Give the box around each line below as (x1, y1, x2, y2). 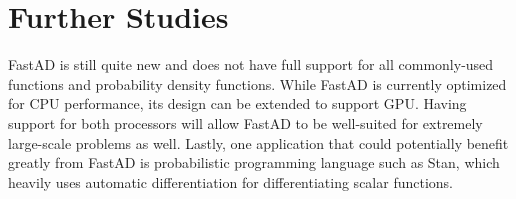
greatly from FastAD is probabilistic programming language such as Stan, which (8, 152, 500, 173)
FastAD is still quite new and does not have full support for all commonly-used (8, 54, 494, 75)
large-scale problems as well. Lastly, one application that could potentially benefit (8, 132, 509, 153)
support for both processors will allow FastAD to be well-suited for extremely (8, 112, 483, 133)
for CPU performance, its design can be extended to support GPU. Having (8, 93, 467, 114)
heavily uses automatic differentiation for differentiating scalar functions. (8, 171, 453, 192)
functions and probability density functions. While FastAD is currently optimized (8, 73, 507, 94)
